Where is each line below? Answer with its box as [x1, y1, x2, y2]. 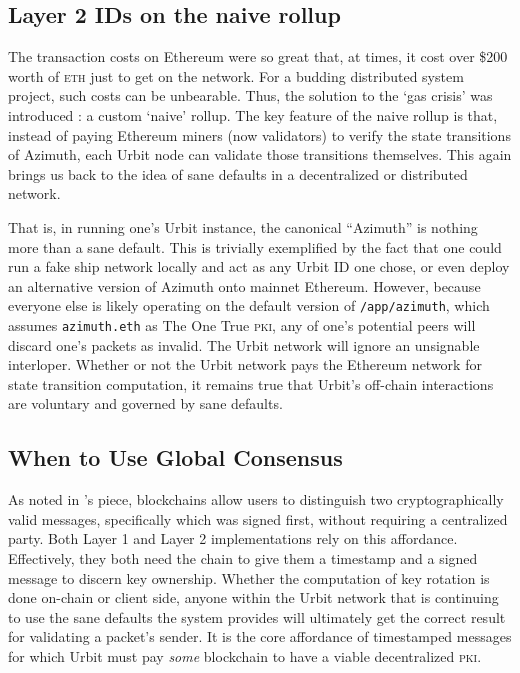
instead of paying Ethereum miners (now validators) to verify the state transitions [8, 124, 511, 145]
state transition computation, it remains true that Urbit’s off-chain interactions [8, 373, 494, 394]
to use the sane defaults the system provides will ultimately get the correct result [8, 606, 506, 627]
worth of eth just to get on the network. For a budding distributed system [8, 65, 464, 86]
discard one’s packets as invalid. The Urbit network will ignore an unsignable [8, 334, 480, 355]
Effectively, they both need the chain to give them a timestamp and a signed [8, 548, 478, 568]
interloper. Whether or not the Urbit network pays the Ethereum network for [8, 354, 482, 375]
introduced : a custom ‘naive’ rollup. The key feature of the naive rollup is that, [8, 104, 498, 125]
